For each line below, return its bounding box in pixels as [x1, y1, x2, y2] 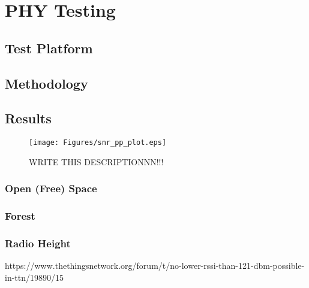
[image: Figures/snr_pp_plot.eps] [29, 138, 167, 147]
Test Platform [5, 38, 93, 57]
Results [5, 109, 52, 128]
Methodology [5, 74, 88, 92]
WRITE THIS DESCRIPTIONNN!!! [29, 155, 164, 168]
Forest [5, 208, 35, 223]
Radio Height [5, 236, 71, 250]
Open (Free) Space [5, 181, 97, 196]
